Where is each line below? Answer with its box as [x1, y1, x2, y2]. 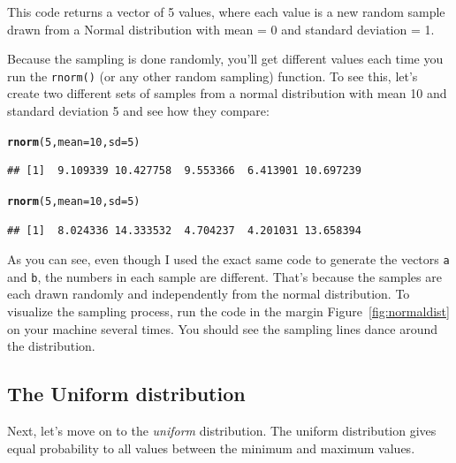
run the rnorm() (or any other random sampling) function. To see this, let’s [7, 66, 418, 85]
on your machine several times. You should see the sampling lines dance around [7, 319, 438, 338]
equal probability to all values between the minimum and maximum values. [7, 438, 415, 457]
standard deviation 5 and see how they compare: [7, 102, 270, 120]
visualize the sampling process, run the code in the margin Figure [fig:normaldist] [7, 302, 450, 321]
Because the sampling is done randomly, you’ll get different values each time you [7, 49, 444, 68]
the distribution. [7, 337, 95, 355]
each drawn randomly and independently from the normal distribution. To [7, 285, 410, 303]
